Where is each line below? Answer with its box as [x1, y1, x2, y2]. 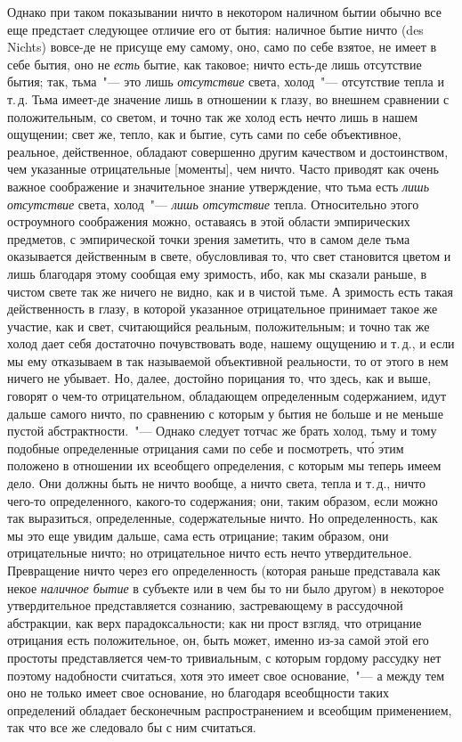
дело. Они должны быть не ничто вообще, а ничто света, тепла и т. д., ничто [7, 474, 426, 493]
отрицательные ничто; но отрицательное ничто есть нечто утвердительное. [7, 543, 412, 562]
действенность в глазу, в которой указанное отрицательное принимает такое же [7, 299, 438, 318]
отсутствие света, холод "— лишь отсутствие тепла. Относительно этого [7, 194, 419, 213]
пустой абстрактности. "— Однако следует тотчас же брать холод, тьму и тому [7, 421, 437, 440]
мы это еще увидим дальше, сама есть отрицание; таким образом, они [7, 526, 389, 544]
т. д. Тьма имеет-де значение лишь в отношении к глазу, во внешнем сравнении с [7, 89, 450, 108]
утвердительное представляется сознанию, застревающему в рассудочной [7, 596, 403, 615]
